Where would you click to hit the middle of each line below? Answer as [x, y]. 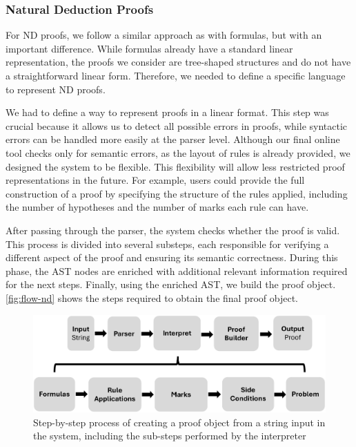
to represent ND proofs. [56, 89]
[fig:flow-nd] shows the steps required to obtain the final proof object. [152, 297]
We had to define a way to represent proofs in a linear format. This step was [167, 112]
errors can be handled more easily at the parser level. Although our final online [173, 139]
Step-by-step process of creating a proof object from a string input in [179, 422]
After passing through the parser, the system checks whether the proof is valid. [173, 230]
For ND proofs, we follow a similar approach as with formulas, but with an [164, 35]
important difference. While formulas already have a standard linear [149, 48]
